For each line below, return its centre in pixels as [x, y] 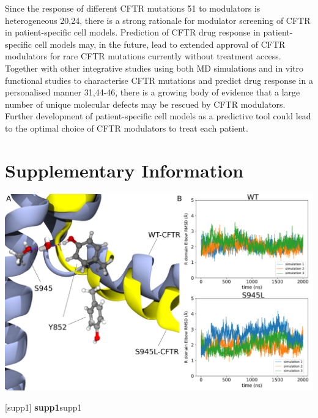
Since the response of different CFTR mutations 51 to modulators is [133, 8]
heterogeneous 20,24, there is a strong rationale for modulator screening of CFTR [158, 20]
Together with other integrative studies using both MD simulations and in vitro [154, 68]
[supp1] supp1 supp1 [43, 407]
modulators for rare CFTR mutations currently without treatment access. [143, 56]
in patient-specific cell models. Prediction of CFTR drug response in [133, 32]
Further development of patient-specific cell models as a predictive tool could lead [158, 116]
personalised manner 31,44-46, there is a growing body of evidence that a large [153, 92]
